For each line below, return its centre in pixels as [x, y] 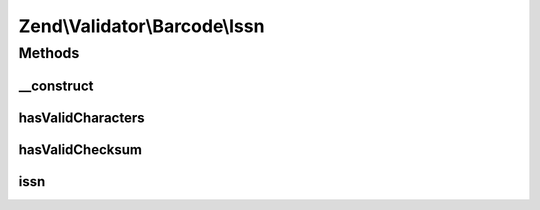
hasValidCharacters [81, 117]
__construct [56, 85]
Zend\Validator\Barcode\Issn [141, 26]
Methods [49, 53]
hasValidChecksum [80, 149]
